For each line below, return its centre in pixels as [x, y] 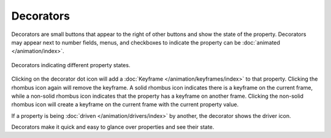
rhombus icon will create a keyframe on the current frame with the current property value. [125, 104]
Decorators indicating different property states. [71, 65]
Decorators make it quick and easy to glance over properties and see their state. [113, 127]
